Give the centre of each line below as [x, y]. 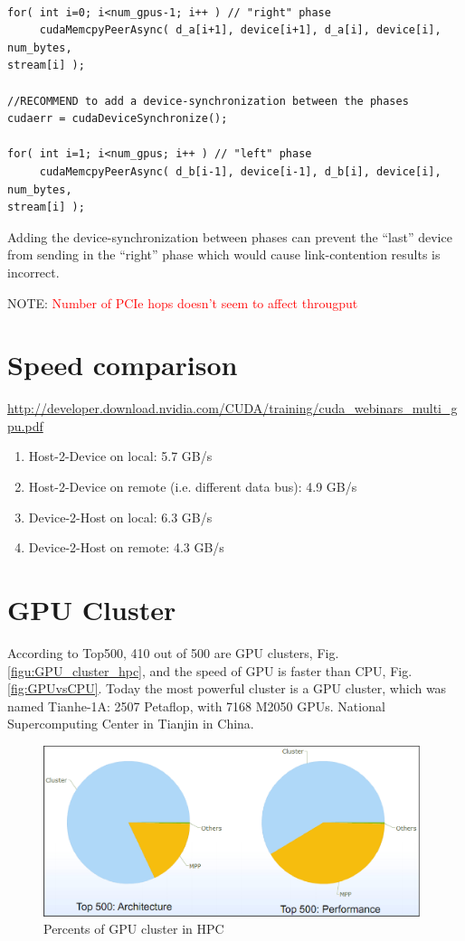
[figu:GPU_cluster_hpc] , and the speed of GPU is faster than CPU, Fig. [210, 670]
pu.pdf [25, 425]
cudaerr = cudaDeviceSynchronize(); [118, 119]
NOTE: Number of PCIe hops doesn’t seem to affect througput [183, 302]
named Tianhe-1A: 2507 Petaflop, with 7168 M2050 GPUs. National [196, 706]
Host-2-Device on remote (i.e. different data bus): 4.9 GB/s [193, 486]
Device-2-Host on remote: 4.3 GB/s [126, 547]
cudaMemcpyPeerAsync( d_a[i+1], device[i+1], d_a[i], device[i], [240, 30]
